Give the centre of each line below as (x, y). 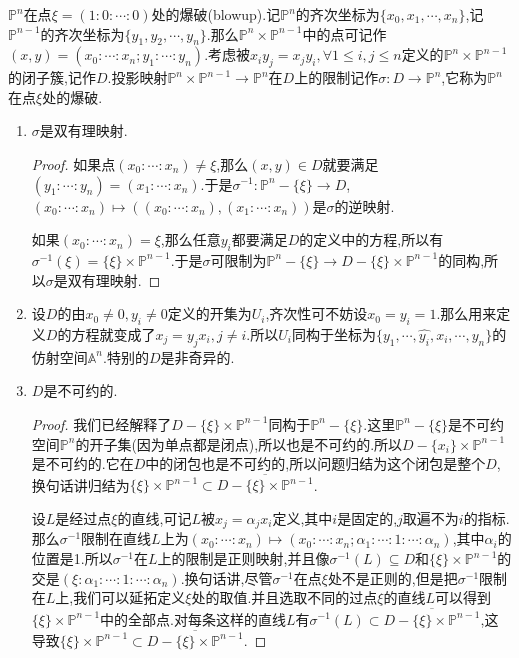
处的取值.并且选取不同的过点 (284, 597)
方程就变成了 (113, 333)
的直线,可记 (154, 518)
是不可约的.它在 (82, 463)
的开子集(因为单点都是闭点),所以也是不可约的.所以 (239, 443)
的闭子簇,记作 (52, 77)
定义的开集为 (209, 313)
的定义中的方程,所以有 (371, 239)
